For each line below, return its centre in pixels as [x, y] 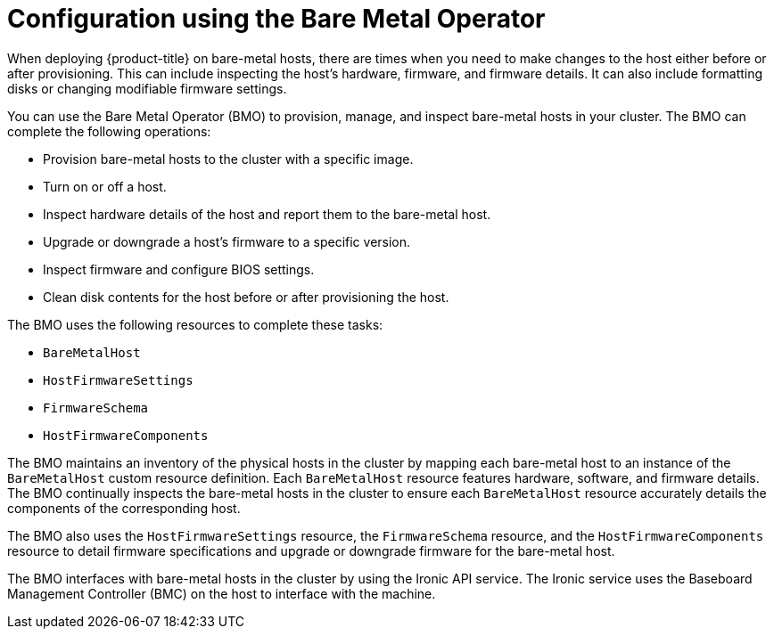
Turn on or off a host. [105, 186]
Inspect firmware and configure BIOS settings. [179, 269]
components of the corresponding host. [124, 508]
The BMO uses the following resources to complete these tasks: [195, 324]
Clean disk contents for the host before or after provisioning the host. [246, 297]
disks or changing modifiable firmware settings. [147, 88]
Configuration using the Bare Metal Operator [276, 19]
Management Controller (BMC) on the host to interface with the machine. [222, 593]
